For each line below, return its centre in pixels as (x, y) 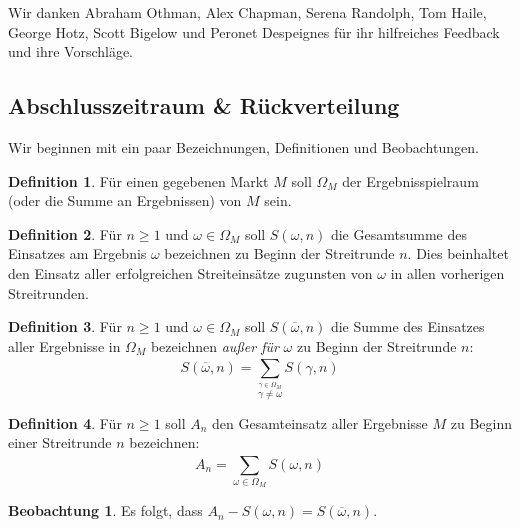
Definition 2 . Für (65, 233)
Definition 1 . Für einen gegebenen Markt (138, 180)
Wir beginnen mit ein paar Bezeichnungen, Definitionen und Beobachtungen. (243, 146)
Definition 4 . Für (65, 422)
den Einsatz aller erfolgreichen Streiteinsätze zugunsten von (190, 272)
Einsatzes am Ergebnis (77, 253)
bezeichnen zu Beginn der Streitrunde (279, 253)
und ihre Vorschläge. (71, 51)
